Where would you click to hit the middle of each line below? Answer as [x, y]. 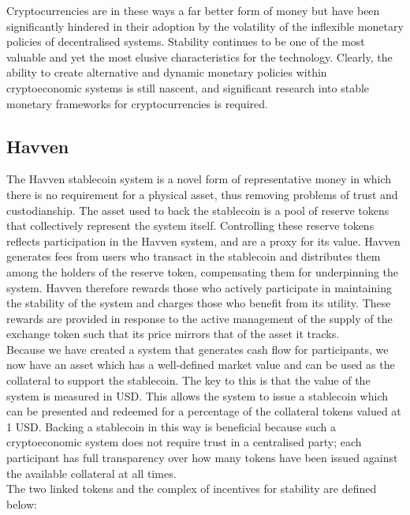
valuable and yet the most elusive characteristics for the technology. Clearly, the [199, 56]
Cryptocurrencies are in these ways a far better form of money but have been [193, 10]
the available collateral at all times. [91, 473]
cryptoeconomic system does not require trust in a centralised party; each [184, 442]
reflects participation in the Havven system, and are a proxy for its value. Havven [203, 241]
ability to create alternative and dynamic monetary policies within [167, 72]
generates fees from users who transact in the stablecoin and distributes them [194, 256]
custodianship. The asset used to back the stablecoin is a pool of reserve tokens [198, 210]
